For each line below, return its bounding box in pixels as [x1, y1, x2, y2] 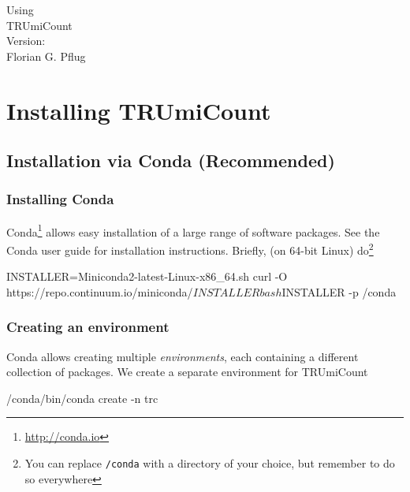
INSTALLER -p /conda [281, 283, 397, 300]
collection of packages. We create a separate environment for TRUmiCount [6, 363, 368, 380]
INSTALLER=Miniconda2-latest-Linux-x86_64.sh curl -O [6, 268, 288, 285]
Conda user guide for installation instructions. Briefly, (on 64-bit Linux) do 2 [6, 240, 374, 258]
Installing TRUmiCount [6, 94, 271, 126]
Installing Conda [6, 189, 114, 209]
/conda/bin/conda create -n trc [6, 389, 158, 406]
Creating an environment [6, 317, 170, 337]
